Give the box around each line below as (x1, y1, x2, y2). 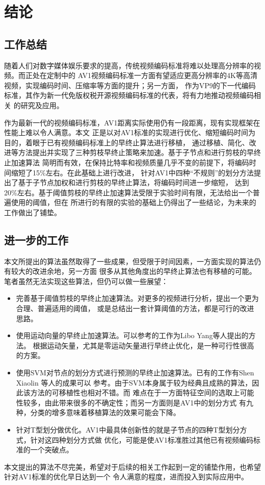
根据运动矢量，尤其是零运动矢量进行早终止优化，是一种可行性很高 (33, 340, 254, 350)
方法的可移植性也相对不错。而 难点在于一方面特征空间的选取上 (30, 387, 240, 398)
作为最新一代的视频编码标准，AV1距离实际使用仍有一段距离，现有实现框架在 (4, 117, 260, 127)
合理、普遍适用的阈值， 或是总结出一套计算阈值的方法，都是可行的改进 (16, 303, 254, 314)
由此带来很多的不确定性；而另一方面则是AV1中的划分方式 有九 (44, 397, 253, 407)
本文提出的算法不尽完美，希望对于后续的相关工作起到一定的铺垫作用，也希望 (4, 461, 261, 472)
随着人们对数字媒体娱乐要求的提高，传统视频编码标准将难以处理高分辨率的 (4, 60, 254, 70)
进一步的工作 (4, 232, 68, 247)
